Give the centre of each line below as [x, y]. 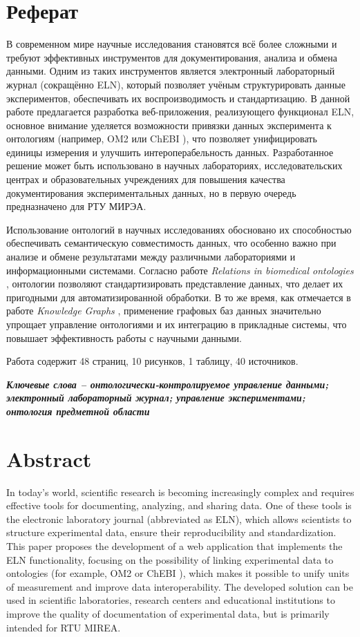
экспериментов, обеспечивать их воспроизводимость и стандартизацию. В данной [178, 98]
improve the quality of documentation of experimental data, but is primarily [168, 614]
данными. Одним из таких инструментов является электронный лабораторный [171, 71]
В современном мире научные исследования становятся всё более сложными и [172, 44]
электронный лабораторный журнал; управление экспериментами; [156, 398]
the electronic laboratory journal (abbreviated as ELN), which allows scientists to [179, 519]
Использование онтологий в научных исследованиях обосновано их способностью [179, 229]
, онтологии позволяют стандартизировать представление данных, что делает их [175, 284]
